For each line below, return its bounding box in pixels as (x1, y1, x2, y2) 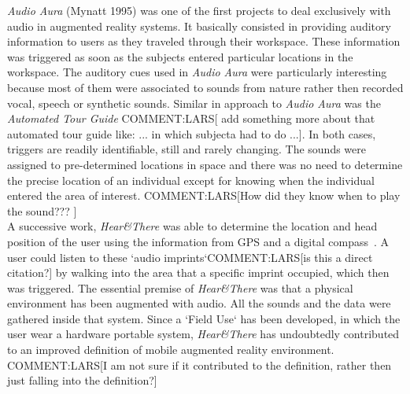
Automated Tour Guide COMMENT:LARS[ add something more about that (7, 110, 375, 127)
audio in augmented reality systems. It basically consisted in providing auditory (7, 17, 391, 34)
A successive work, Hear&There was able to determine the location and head (7, 218, 378, 234)
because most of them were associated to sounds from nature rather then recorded (7, 79, 404, 95)
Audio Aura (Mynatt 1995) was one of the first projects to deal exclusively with (7, 2, 391, 18)
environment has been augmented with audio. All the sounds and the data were (7, 295, 391, 311)
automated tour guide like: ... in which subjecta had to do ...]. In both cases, (7, 125, 376, 142)
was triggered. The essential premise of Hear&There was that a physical (7, 279, 353, 296)
